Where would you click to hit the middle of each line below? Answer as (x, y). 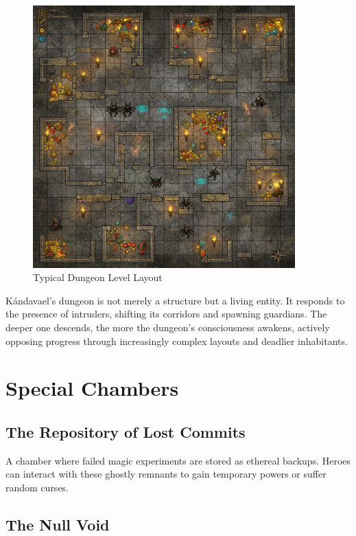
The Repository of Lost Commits (126, 431)
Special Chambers (92, 388)
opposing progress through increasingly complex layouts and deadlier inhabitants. (177, 340)
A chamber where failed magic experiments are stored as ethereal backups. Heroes (178, 460)
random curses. (37, 487)
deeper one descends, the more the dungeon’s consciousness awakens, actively (168, 327)
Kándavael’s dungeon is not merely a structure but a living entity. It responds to (175, 300)
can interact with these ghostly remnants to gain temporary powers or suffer (166, 474)
